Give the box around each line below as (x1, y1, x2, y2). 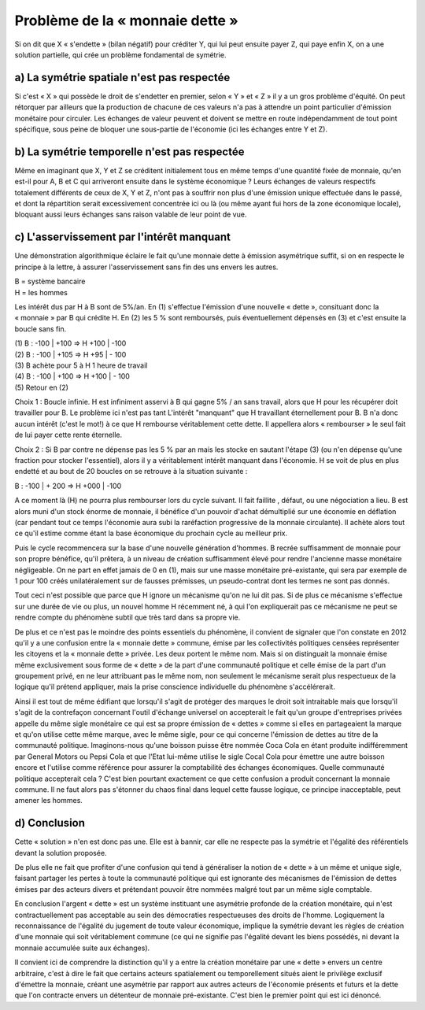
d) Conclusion (14, 816, 86, 830)
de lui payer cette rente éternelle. (14, 430, 122, 440)
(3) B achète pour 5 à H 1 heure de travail (14, 361, 148, 370)
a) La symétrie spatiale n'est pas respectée (14, 71, 231, 84)
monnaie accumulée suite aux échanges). (14, 943, 150, 953)
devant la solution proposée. (14, 848, 107, 857)
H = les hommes (14, 287, 68, 297)
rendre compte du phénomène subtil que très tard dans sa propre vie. (14, 612, 241, 622)
